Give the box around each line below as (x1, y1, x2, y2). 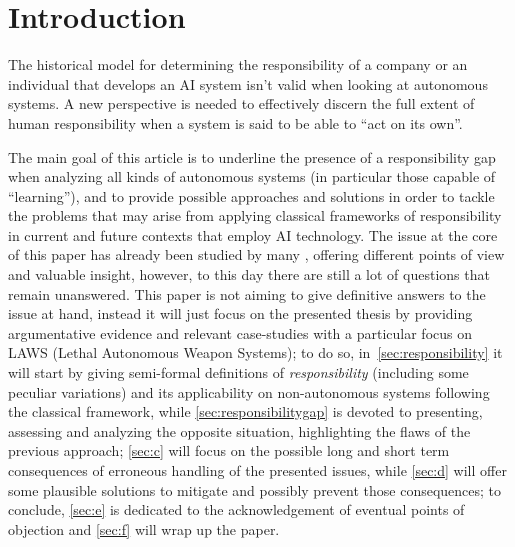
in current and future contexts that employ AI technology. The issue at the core (8, 224, 498, 245)
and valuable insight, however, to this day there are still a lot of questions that (8, 264, 490, 285)
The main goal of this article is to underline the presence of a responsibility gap (8, 146, 496, 167)
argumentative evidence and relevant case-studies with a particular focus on (8, 322, 473, 343)
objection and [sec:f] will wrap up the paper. (8, 518, 280, 539)
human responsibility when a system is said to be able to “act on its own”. (8, 112, 463, 133)
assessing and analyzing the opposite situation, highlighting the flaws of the (8, 420, 471, 441)
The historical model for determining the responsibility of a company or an (8, 54, 468, 75)
